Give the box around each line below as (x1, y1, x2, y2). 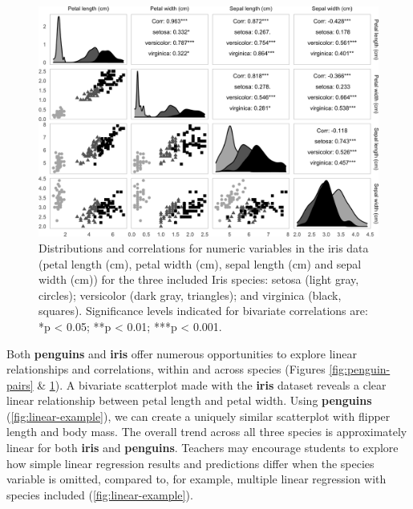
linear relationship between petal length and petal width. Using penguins (6, 392, 372, 409)
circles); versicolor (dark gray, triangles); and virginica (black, (38, 286, 342, 303)
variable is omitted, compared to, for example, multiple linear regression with (6, 471, 387, 487)
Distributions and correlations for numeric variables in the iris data (38, 239, 369, 256)
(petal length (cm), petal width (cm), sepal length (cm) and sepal (38, 255, 362, 272)
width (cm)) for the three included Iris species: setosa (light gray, (38, 271, 359, 288)
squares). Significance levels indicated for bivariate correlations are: (38, 302, 368, 319)
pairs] (6, 376, 34, 393)
